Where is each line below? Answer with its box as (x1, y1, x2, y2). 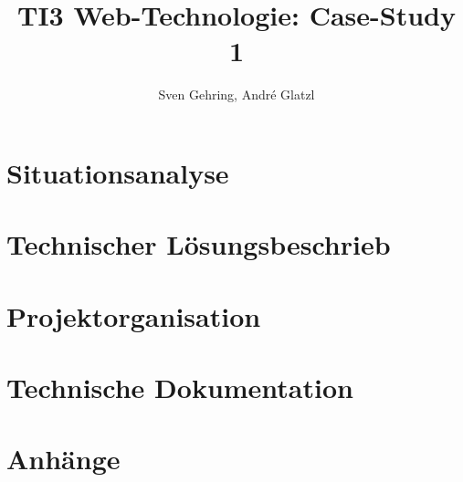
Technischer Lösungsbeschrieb (6, 225, 391, 263)
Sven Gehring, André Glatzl (158, 85, 315, 104)
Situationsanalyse (6, 153, 229, 191)
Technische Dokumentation (6, 369, 353, 406)
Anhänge (6, 440, 121, 477)
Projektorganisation (6, 297, 261, 334)
